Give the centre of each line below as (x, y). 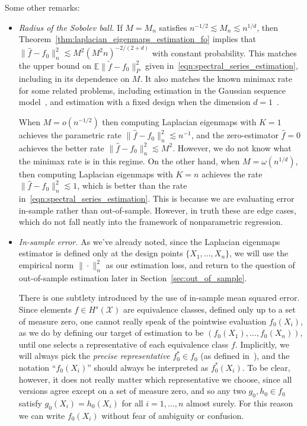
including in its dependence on (74, 79)
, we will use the (259, 253)
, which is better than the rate (132, 185)
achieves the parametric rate (70, 135)
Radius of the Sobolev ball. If (71, 27)
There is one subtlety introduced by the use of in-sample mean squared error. (159, 298)
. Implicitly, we (262, 344)
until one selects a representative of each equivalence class (124, 344)
